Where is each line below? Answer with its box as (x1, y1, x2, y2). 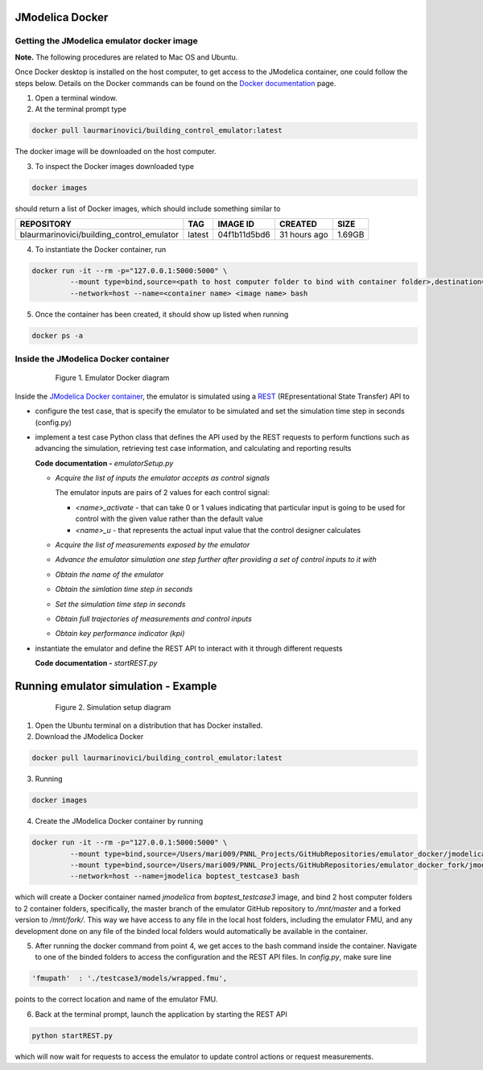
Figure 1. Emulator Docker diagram (55, 373, 170, 382)
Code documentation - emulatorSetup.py (35, 458, 174, 468)
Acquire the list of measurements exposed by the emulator (55, 540, 250, 550)
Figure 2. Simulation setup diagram (55, 702, 171, 712)
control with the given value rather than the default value (75, 514, 263, 523)
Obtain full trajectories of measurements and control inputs (55, 613, 253, 623)
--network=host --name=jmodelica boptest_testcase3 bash (69, 872, 299, 881)
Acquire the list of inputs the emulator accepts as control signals (55, 473, 270, 483)
